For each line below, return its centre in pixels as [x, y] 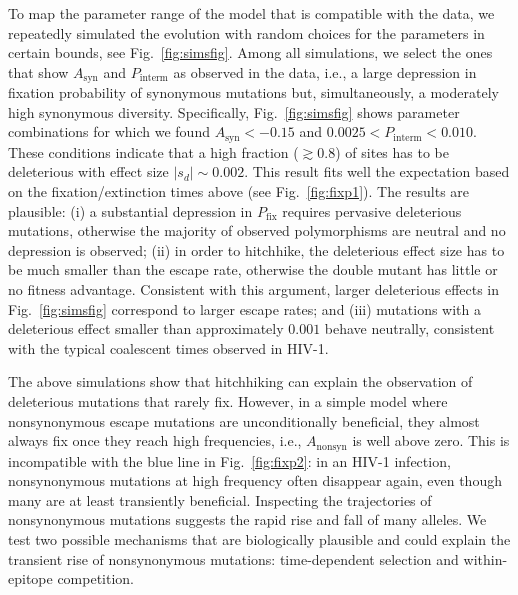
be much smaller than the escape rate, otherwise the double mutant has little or [253, 269]
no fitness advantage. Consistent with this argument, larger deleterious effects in [254, 289]
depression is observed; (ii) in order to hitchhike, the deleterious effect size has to [256, 249]
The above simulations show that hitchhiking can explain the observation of [240, 381]
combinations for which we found [109, 131]
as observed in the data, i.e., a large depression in [325, 71]
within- [485, 558]
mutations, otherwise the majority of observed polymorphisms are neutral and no [257, 230]
